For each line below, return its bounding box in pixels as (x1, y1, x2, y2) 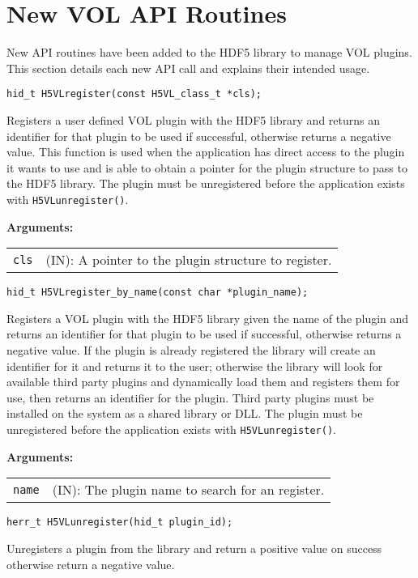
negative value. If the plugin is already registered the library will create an (6, 342, 376, 359)
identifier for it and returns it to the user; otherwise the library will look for (6, 357, 383, 374)
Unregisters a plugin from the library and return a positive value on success (6, 539, 382, 556)
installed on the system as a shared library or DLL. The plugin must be (6, 405, 363, 422)
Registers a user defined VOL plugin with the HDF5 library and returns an (6, 111, 381, 128)
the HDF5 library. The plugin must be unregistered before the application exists (6, 175, 405, 192)
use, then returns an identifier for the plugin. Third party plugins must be (6, 389, 374, 406)
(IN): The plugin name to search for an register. (52, 480, 325, 499)
